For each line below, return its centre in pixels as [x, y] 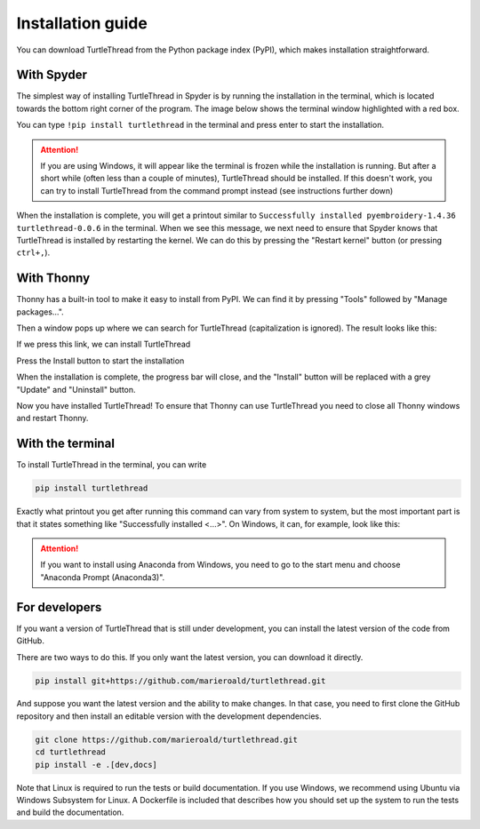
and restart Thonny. [52, 418]
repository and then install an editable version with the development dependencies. [169, 716]
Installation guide [82, 23]
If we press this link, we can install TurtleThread [104, 344]
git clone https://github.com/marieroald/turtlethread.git [166, 739]
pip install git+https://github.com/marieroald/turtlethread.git [180, 681]
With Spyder [52, 75]
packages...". [40, 312]
